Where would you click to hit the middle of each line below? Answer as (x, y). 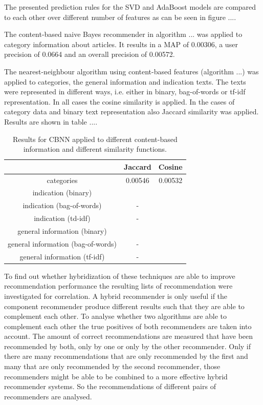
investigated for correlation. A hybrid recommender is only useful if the (116, 296)
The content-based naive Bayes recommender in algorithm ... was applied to (123, 34)
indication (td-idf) (62, 218)
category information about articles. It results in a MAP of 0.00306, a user (121, 44)
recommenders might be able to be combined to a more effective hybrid (116, 376)
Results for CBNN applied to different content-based (95, 139)
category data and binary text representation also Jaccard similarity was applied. (131, 112)
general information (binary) (62, 230)
